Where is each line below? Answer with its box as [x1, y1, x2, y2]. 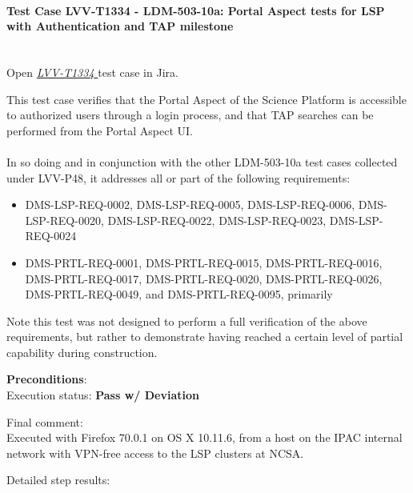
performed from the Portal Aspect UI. [6, 122, 193, 138]
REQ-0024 [25, 227, 77, 244]
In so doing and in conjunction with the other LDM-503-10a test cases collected [6, 153, 398, 170]
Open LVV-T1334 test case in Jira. [6, 63, 178, 80]
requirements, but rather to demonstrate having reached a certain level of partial [6, 328, 403, 345]
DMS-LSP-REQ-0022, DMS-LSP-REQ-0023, [107, 211, 327, 228]
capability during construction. [6, 343, 158, 360]
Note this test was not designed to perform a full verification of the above [6, 312, 367, 329]
